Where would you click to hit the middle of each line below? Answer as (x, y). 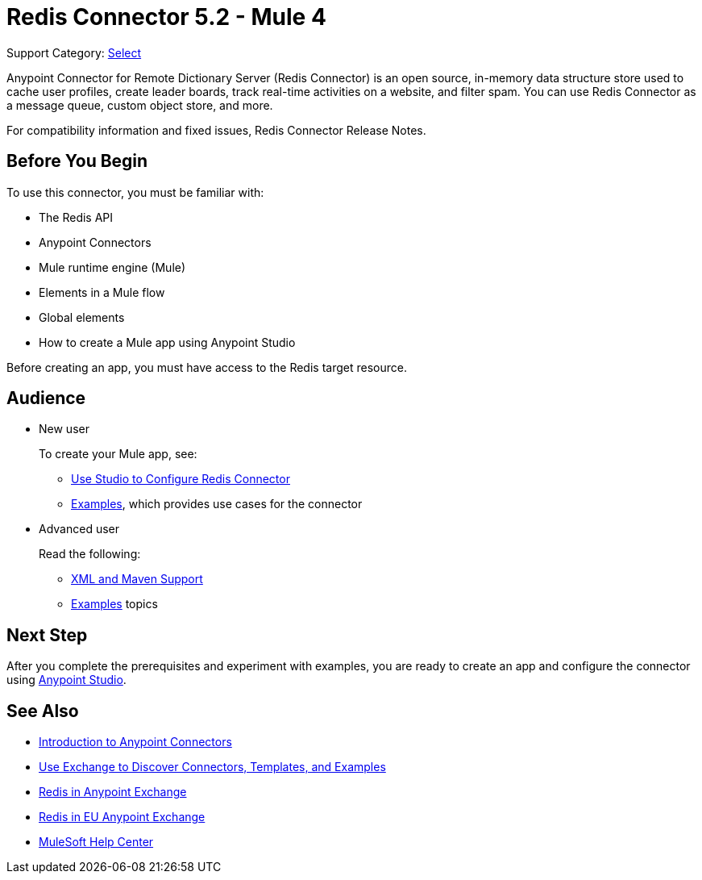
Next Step (47, 635)
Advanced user (79, 529)
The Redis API (76, 217)
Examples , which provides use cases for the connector (217, 504)
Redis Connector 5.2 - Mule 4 (166, 17)
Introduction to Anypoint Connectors (135, 742)
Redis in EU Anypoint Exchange (122, 817)
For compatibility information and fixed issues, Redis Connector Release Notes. (216, 130)
